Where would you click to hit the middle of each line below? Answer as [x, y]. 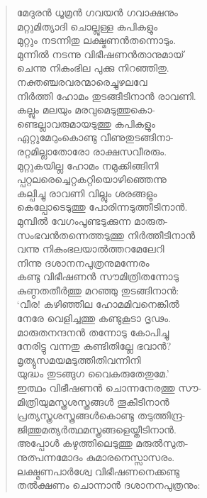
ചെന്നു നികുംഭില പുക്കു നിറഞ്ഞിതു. [93, 68]
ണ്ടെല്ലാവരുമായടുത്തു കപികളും [86, 123]
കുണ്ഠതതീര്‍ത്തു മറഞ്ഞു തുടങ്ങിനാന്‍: [98, 290]
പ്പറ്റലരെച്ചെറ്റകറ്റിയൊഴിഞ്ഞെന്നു [91, 179]
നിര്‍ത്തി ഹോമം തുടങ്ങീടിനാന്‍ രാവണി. [106, 95]
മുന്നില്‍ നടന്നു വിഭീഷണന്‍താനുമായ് [100, 54]
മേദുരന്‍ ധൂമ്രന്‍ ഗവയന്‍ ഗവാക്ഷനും [97, 12]
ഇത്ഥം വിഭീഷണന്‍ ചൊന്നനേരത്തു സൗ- [109, 388]
